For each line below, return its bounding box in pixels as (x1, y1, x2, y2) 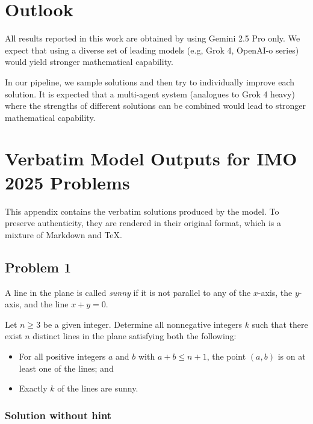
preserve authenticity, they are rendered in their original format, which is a (5, 217, 281, 229)
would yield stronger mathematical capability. (5, 55, 173, 68)
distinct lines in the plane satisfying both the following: (33, 330, 237, 342)
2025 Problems (5, 170, 130, 194)
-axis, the (258, 286, 293, 298)
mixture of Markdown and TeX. (5, 228, 122, 241)
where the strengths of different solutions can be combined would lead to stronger (5, 99, 306, 112)
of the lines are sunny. (57, 382, 138, 395)
